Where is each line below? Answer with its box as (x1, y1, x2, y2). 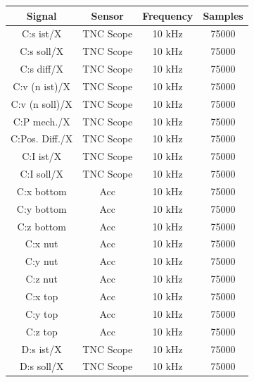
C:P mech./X (13, 113, 70, 128)
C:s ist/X (21, 26, 62, 41)
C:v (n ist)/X (13, 78, 71, 93)
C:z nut (25, 271, 58, 286)
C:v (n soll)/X (11, 96, 72, 111)
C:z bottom (17, 218, 66, 233)
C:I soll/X (20, 166, 63, 181)
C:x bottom (16, 183, 67, 198)
